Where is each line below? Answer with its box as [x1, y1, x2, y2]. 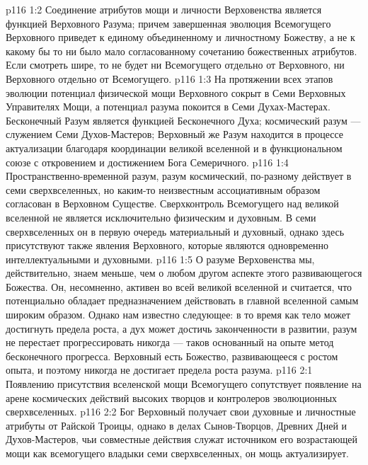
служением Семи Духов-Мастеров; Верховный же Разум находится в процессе [6, 127, 344, 142]
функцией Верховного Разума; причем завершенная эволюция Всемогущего [6, 16, 331, 30]
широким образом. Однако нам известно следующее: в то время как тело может [6, 307, 351, 322]
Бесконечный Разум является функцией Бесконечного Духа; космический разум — [6, 113, 361, 127]
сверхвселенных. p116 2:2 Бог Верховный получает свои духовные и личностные [6, 404, 356, 419]
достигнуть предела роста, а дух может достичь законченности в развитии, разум [6, 321, 357, 335]
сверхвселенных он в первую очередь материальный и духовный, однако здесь [6, 224, 345, 239]
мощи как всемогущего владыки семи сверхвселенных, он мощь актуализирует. [6, 446, 349, 460]
